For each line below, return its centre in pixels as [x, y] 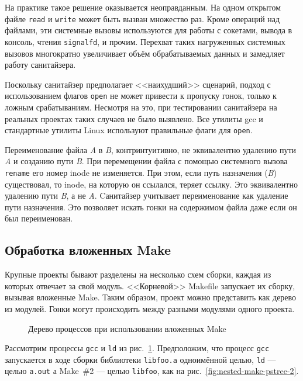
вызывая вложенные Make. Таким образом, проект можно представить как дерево [151, 297]
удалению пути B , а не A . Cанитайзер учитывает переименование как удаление [147, 195]
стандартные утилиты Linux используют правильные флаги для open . [129, 130]
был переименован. [39, 218]
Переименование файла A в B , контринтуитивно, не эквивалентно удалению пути [151, 149]
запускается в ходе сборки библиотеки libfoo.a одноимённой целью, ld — [140, 359]
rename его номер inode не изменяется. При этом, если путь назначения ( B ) [141, 172]
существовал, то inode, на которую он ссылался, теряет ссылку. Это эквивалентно [151, 184]
